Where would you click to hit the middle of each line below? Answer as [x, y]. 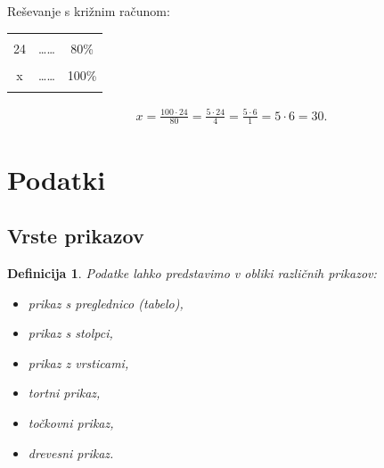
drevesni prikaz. [71, 452]
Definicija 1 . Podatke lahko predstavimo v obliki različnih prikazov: [192, 272]
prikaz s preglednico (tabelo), [106, 303]
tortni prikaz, [64, 393]
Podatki [57, 179]
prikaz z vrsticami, [78, 362]
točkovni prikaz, [71, 422]
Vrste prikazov [76, 236]
